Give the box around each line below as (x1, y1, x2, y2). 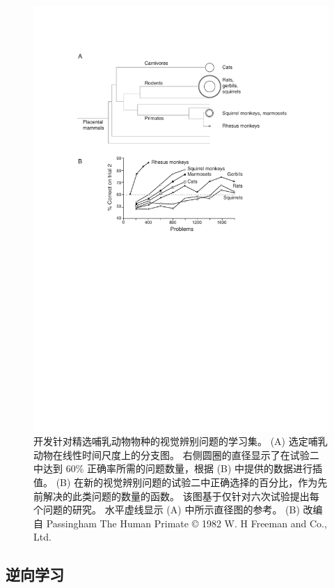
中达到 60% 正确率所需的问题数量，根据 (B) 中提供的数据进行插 (33, 461, 323, 476)
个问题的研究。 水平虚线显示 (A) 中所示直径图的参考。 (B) (33, 502, 300, 517)
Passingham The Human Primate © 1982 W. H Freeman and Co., (46, 515, 327, 530)
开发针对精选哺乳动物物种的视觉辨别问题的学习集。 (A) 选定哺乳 (33, 434, 328, 448)
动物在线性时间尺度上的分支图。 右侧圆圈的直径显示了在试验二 (33, 447, 319, 462)
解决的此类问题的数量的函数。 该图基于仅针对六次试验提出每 (42, 488, 319, 503)
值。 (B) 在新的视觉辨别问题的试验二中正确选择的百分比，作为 (33, 475, 318, 490)
